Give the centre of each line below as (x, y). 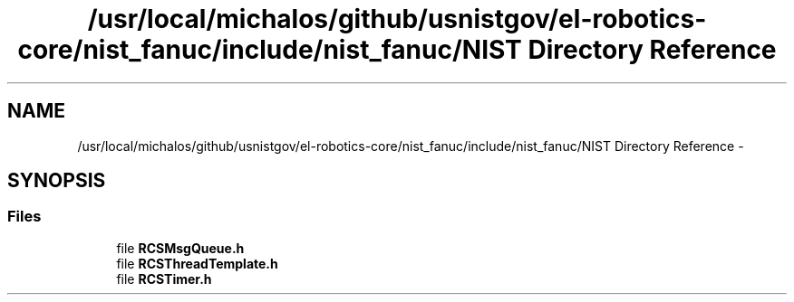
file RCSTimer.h (164, 278)
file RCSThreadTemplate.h (197, 263)
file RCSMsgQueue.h (180, 248)
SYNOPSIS (57, 181)
